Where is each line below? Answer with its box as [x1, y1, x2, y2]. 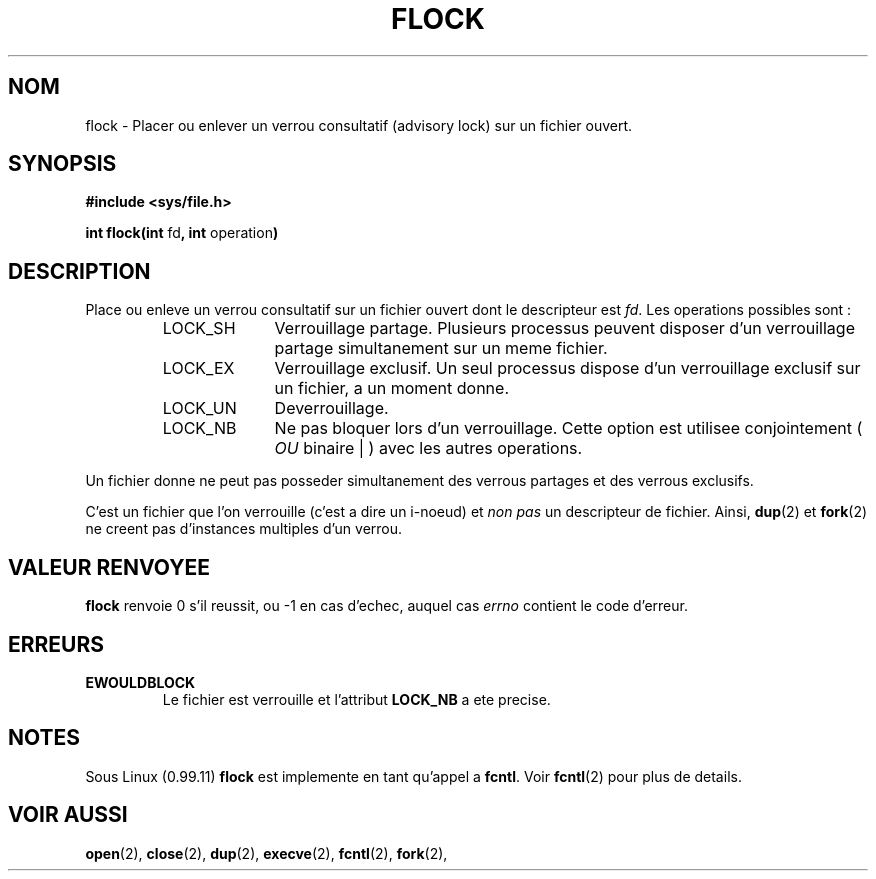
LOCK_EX [162, 358, 235, 379]
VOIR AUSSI [8, 802, 128, 828]
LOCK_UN [162, 398, 237, 419]
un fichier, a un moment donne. [274, 378, 509, 399]
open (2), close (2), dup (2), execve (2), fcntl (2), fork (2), [85, 844, 448, 862]
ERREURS [8, 631, 105, 657]
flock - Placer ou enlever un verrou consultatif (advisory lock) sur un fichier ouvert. [85, 116, 633, 134]
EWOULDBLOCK [85, 673, 196, 691]
